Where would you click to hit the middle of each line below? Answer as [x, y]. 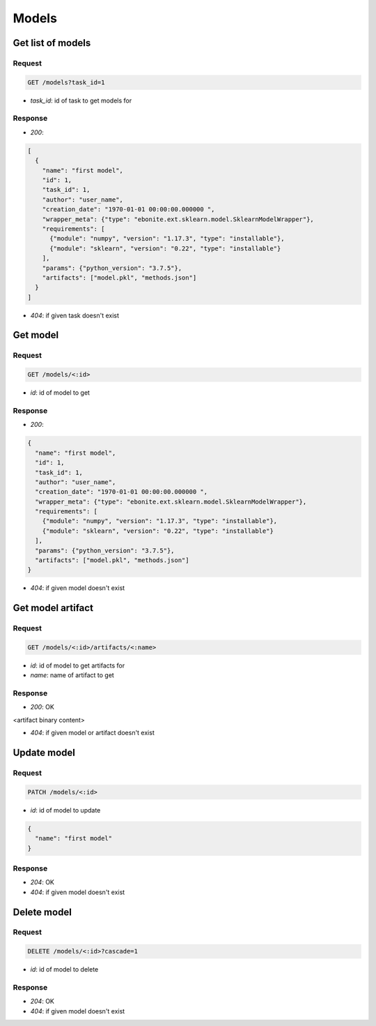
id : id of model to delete [64, 970]
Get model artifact [53, 608]
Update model [44, 753]
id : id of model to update [65, 810]
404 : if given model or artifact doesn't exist [92, 733]
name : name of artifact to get [72, 675]
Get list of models [52, 43]
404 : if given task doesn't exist [75, 315]
